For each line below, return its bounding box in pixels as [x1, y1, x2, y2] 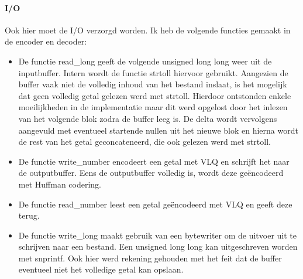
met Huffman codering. [18, 178, 102, 190]
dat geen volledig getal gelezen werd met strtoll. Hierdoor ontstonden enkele [18, 89, 291, 101]
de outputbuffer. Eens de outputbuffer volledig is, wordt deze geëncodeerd [18, 166, 284, 179]
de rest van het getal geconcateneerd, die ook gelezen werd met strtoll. [18, 135, 271, 148]
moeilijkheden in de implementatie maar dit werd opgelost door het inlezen [18, 101, 288, 113]
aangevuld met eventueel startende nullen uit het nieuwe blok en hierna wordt [18, 124, 298, 136]
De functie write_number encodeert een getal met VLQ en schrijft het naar [18, 155, 290, 167]
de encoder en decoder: [5, 35, 87, 47]
